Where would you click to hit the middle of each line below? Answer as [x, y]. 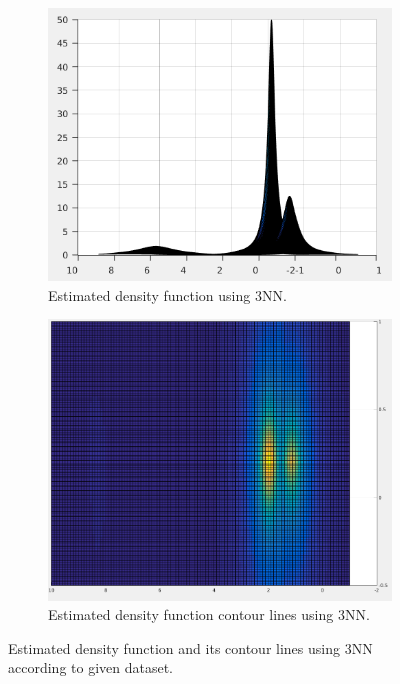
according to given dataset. [91, 667]
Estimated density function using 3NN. [167, 294]
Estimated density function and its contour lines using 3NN [190, 647]
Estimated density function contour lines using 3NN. [209, 614]
